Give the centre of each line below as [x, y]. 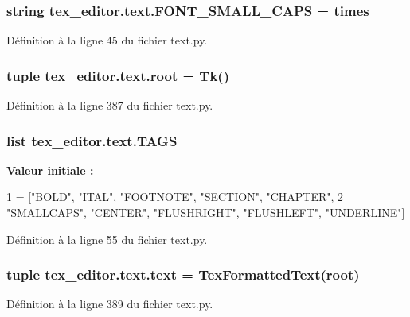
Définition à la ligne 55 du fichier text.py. [107, 239]
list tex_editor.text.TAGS [92, 140]
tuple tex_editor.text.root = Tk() [118, 75]
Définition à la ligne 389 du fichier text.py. [110, 304]
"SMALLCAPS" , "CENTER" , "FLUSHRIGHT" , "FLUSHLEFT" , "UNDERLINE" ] [206, 213]
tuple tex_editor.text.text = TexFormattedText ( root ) [183, 274]
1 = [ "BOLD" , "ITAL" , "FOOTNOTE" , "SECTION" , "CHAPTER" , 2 [175, 197]
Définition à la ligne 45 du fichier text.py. [107, 40]
